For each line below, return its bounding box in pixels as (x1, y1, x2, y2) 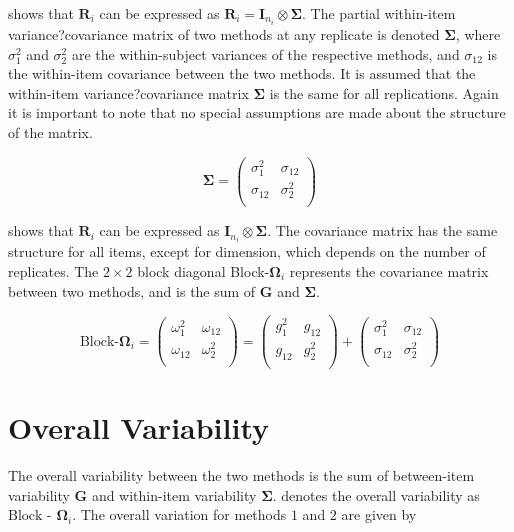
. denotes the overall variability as (272, 484, 480, 505)
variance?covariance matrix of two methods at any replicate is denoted (8, 24, 440, 45)
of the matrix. (8, 122, 93, 143)
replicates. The (8, 260, 99, 281)
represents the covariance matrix (289, 260, 489, 281)
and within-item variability (91, 484, 257, 505)
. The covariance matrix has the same (267, 220, 498, 241)
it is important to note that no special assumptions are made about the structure (8, 102, 506, 123)
